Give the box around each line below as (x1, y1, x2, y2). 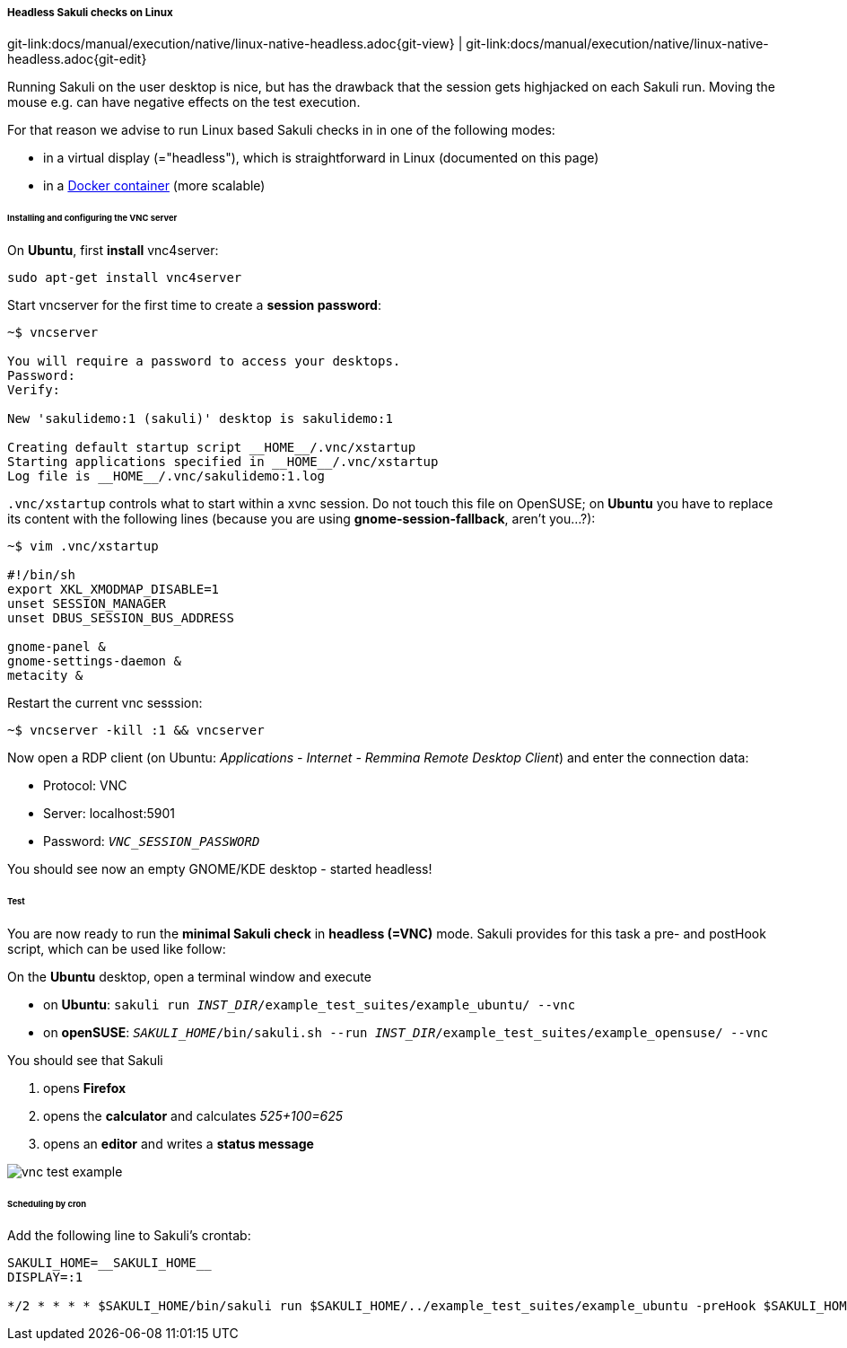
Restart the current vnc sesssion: (7, 695, 203, 711)
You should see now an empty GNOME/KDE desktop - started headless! (7, 861, 432, 877)
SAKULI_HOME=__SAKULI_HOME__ (7, 1255, 212, 1271)
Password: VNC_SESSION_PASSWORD (43, 833, 260, 850)
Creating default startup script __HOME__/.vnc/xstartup (7, 440, 416, 455)
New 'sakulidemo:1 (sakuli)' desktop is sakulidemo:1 (7, 411, 393, 427)
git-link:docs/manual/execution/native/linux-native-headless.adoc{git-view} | (7, 36, 463, 52)
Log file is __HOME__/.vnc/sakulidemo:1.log (7, 469, 326, 484)
